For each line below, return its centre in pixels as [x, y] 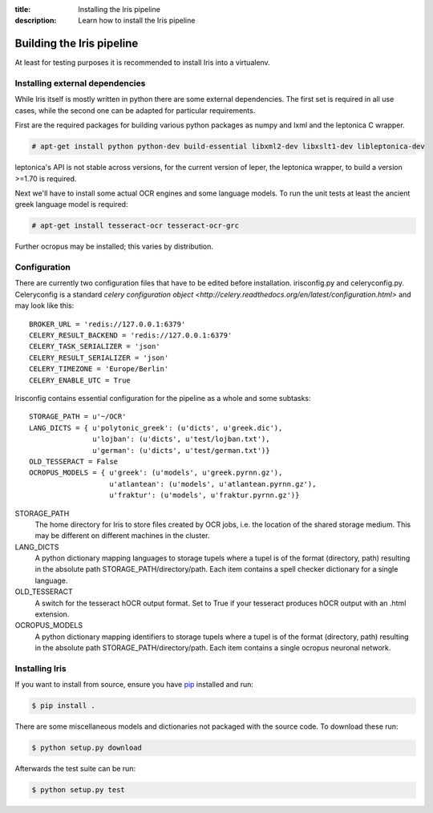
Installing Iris [41, 668]
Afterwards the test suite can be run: [75, 769]
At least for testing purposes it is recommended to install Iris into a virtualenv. [142, 63]
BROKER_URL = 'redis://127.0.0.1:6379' [107, 324]
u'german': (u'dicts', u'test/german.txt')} [181, 450]
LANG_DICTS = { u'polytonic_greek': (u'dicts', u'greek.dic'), [156, 428]
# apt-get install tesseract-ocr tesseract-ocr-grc [136, 226]
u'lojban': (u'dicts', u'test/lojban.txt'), [181, 439]
